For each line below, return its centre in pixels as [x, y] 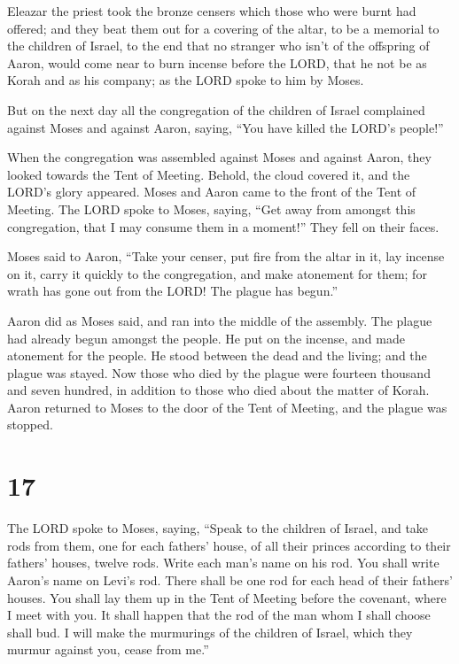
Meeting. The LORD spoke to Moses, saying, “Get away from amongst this [211, 208]
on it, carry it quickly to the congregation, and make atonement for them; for [217, 273]
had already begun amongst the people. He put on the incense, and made [206, 338]
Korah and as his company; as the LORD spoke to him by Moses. [186, 80]
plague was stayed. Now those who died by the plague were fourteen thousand [219, 372]
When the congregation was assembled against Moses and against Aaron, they [219, 157]
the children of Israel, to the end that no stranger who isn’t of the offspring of [218, 46]
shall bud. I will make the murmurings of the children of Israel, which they [210, 632]
